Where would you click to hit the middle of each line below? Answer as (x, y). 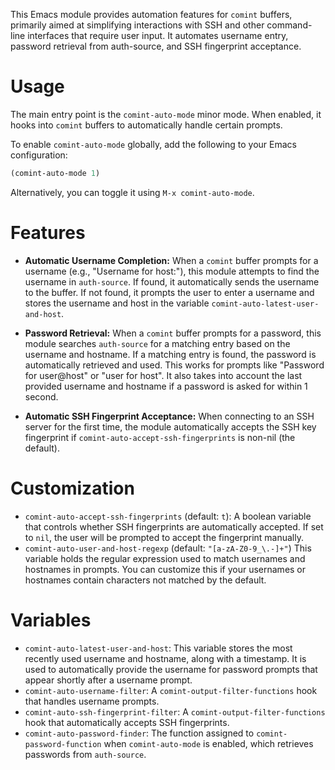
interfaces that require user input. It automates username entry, (158, 35)
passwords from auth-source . (85, 754)
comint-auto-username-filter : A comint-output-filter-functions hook (171, 690)
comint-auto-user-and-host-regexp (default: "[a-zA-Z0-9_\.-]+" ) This (168, 548)
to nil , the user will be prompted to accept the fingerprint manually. (164, 537)
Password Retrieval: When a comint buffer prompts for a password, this (173, 333)
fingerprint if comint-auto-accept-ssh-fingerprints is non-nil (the (160, 437)
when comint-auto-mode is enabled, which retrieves (208, 743)
